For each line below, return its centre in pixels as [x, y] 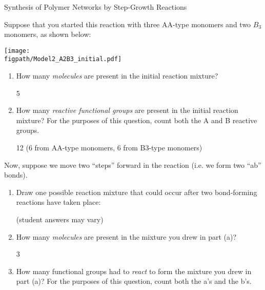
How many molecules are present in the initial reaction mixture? [117, 76]
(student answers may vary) [60, 219]
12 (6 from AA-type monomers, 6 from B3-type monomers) [109, 148]
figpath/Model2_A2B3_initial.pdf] [63, 59]
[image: [17, 51]
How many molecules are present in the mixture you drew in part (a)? [126, 236]
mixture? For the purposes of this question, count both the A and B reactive [137, 120]
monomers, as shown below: [48, 34]
